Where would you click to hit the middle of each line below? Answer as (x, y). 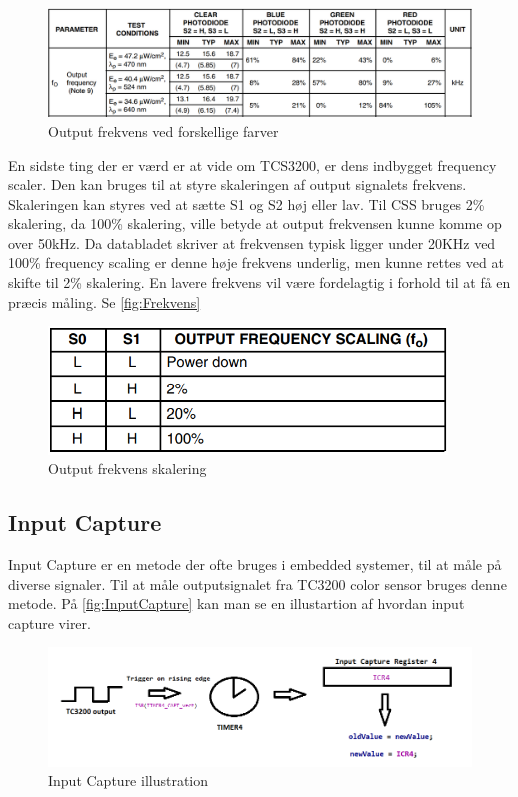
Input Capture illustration (128, 780)
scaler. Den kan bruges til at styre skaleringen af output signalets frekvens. (237, 184)
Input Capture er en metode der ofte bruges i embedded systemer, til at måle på (255, 563)
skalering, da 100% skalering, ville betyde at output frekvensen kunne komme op (255, 223)
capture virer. (49, 622)
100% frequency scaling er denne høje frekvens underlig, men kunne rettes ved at (256, 262)
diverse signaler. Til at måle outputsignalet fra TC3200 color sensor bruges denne (257, 583)
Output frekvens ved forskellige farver (163, 130)
